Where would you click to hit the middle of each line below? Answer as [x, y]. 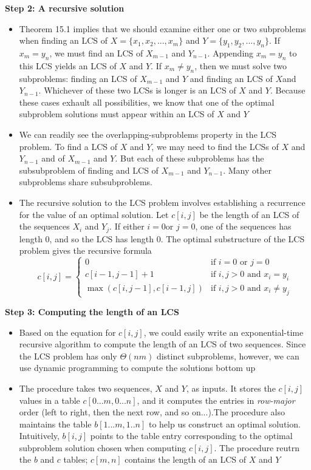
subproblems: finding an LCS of [78, 78]
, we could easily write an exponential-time [224, 332]
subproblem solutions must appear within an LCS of [117, 114]
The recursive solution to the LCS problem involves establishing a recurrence [162, 202]
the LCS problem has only [68, 356]
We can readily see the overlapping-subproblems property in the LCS [148, 134]
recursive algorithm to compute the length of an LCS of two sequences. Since [162, 344]
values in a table [50, 400]
